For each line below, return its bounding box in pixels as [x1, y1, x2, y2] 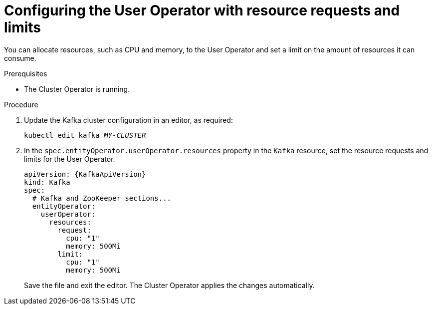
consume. [4, 53, 36, 62]
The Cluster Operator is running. [24, 84, 130, 93]
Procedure [4, 100, 38, 109]
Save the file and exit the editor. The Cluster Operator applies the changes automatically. [24, 281, 315, 290]
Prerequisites [4, 69, 47, 78]
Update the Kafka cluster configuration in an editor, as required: [24, 115, 233, 124]
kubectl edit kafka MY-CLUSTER [24, 131, 146, 139]
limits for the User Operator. [24, 154, 115, 163]
